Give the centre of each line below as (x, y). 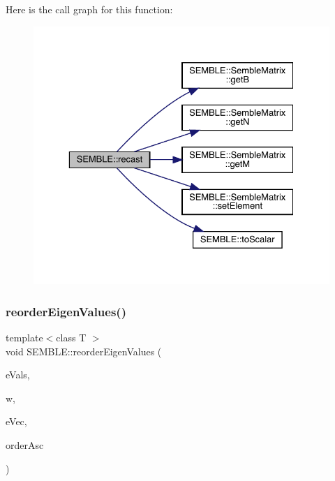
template (24, 337)
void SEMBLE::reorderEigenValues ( (84, 351)
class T (71, 337)
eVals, (18, 375)
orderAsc (25, 444)
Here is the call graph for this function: (89, 9)
